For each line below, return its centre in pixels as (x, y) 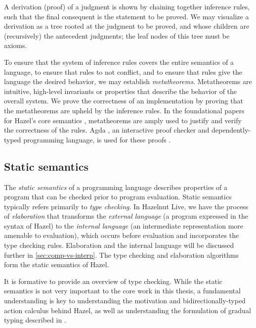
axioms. (16, 45)
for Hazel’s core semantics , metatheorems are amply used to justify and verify (123, 120)
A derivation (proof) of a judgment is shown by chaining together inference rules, (127, 6)
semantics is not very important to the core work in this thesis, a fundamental (122, 291)
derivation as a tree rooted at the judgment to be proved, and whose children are (127, 26)
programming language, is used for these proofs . (97, 139)
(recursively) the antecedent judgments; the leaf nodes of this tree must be (117, 35)
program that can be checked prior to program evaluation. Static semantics (118, 197)
